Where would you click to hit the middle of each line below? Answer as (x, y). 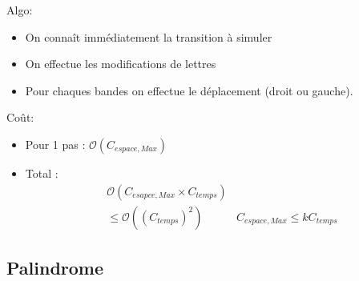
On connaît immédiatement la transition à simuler (149, 36)
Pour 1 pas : (55, 144)
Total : (42, 173)
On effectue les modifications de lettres (121, 64)
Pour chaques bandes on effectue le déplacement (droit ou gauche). (189, 90)
